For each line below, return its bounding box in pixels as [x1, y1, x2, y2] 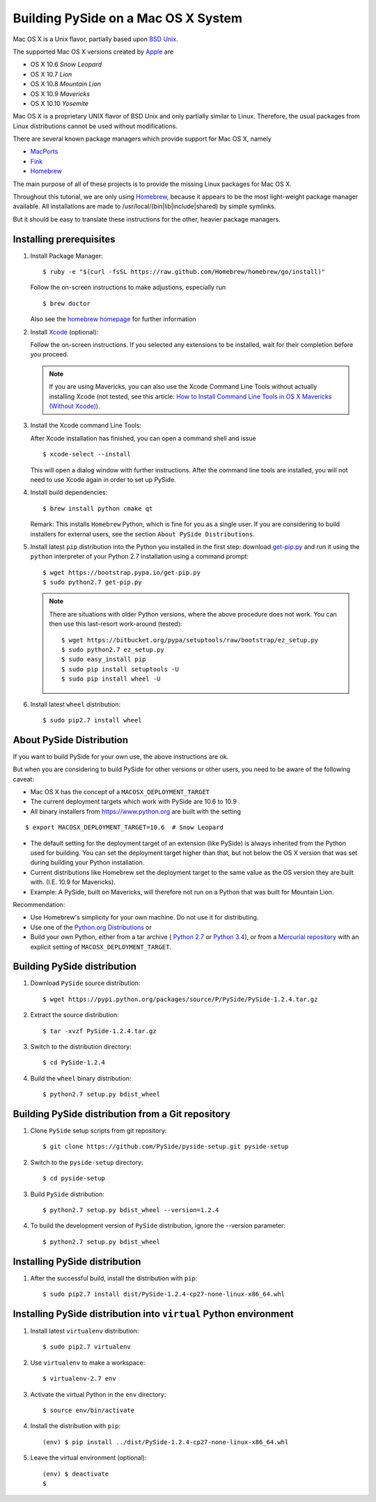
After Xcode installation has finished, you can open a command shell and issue [30, 434, 257, 442]
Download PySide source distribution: [30, 979, 141, 987]
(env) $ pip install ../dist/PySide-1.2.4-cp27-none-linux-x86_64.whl [42, 1438, 289, 1446]
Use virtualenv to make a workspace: [30, 1358, 146, 1367]
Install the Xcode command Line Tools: [30, 421, 142, 430]
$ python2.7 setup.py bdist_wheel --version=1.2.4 [42, 1206, 219, 1214]
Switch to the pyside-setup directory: [30, 1158, 143, 1166]
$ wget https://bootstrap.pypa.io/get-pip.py [42, 568, 201, 576]
